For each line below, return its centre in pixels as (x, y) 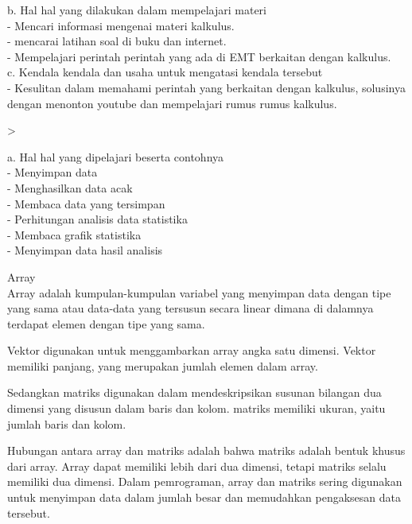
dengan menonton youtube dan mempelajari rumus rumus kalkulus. (172, 103)
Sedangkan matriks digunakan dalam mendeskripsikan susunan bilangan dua (194, 392)
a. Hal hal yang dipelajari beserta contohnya (116, 156)
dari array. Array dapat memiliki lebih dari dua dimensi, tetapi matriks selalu (197, 466)
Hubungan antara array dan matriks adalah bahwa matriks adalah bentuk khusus (206, 450)
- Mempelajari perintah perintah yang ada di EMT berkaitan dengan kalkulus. (199, 56)
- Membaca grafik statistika (74, 234)
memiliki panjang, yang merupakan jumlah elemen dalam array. (163, 365)
